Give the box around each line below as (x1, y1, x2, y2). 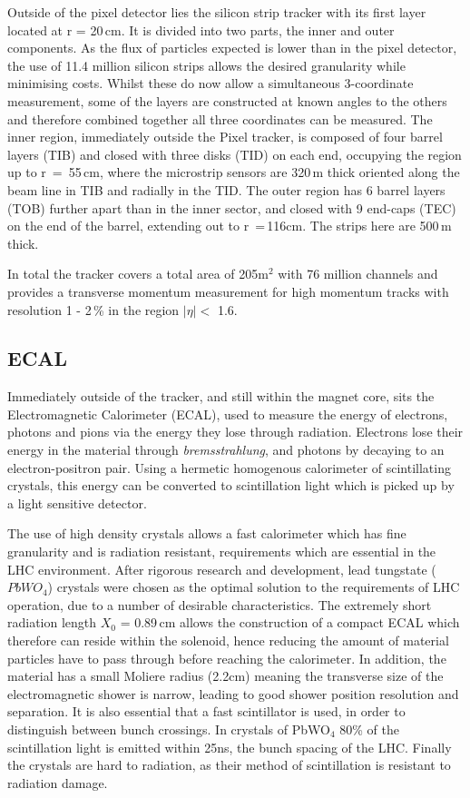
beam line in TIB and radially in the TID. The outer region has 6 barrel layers (7, 180, 446, 199)
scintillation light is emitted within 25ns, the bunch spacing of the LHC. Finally (7, 737, 452, 756)
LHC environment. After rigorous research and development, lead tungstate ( (7, 559, 436, 578)
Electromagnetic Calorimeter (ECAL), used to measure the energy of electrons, (7, 404, 448, 423)
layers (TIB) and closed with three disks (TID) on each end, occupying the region (7, 144, 462, 163)
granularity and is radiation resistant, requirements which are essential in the (7, 542, 436, 561)
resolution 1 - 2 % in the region (7, 300, 180, 319)
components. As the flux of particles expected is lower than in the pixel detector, (7, 38, 457, 57)
